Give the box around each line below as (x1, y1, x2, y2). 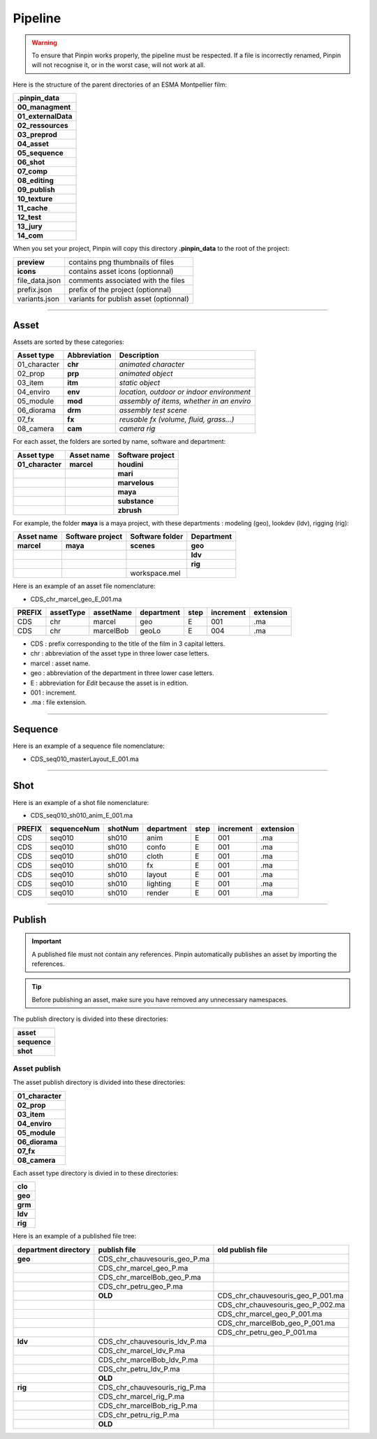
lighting (147, 879, 171, 889)
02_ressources (17, 121, 69, 131)
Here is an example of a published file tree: (13, 1232, 137, 1241)
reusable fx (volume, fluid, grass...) (119, 414, 235, 424)
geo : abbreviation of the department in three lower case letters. (30, 669, 214, 677)
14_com (17, 231, 43, 240)
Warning (31, 38, 57, 47)
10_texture (17, 194, 53, 204)
